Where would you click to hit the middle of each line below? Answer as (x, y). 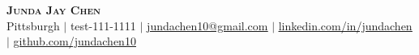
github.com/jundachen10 (75, 41)
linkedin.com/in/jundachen (345, 25)
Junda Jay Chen (54, 10)
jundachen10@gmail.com (207, 25)
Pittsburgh (33, 25)
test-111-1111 (103, 25)
